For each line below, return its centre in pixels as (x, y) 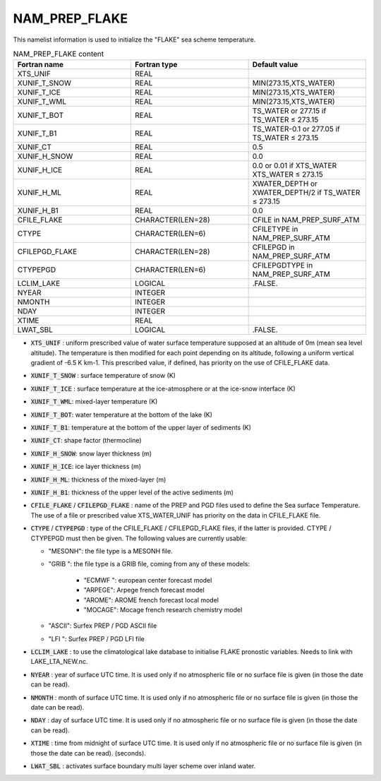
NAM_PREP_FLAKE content (59, 54)
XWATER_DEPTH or (285, 184)
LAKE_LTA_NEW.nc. (59, 662)
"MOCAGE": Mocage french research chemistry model (163, 609)
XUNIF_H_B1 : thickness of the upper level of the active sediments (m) (132, 492)
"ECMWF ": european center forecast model (148, 580)
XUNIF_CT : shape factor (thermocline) (86, 441)
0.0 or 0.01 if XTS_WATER (295, 166)
